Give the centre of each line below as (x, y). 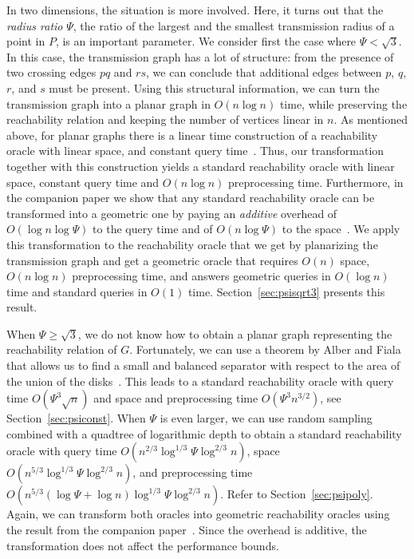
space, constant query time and (83, 182)
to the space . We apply (341, 229)
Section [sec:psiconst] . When (76, 418)
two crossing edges (51, 72)
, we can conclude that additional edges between (264, 72)
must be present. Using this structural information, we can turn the (214, 87)
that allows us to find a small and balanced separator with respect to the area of (203, 365)
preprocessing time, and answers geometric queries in (201, 276)
